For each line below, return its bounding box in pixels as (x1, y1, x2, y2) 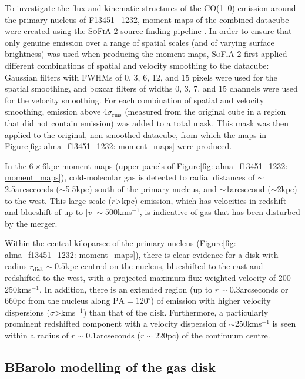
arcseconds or (240, 283, 289, 295)
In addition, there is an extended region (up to (44, 283, 213, 295)
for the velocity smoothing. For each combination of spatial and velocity (5, 93, 264, 106)
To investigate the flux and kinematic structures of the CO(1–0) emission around (5, 2, 296, 14)
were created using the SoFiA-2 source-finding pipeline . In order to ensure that (5, 25, 292, 37)
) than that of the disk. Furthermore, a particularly (83, 306, 269, 318)
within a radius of (5, 329, 69, 341)
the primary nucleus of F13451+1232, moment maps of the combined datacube (5, 13, 289, 25)
